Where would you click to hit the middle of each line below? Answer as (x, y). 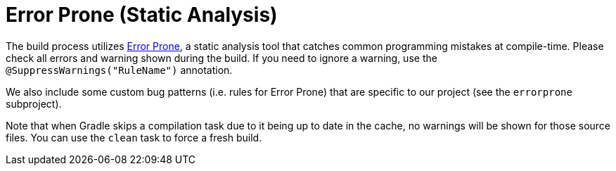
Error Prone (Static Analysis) (142, 15)
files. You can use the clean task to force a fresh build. (134, 137)
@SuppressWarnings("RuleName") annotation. (119, 70)
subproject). (34, 103)
